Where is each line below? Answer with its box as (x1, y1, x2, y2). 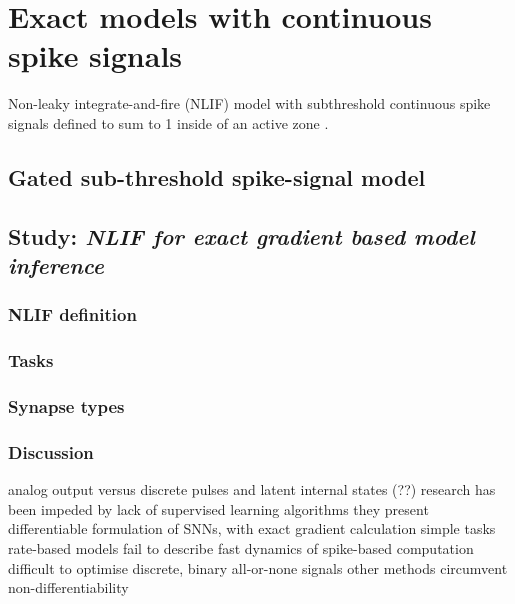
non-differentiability (8, 577, 129, 598)
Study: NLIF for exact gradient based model (8, 220, 475, 251)
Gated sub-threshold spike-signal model (8, 161, 426, 192)
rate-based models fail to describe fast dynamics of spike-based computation (8, 537, 474, 558)
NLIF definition (8, 302, 137, 327)
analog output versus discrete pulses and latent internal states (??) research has (8, 479, 496, 500)
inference (8, 250, 104, 281)
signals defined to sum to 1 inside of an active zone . (8, 112, 329, 133)
